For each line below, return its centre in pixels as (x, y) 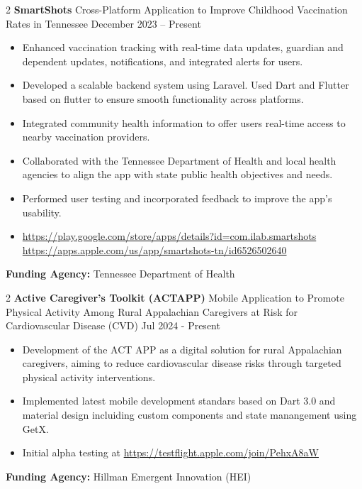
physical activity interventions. (89, 377)
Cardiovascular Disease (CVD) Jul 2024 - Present (113, 325)
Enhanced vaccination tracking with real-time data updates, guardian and (183, 47)
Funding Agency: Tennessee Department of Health (120, 274)
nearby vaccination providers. (86, 137)
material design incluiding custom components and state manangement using (190, 415)
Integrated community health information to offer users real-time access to (184, 122)
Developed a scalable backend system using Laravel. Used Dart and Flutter (186, 85)
